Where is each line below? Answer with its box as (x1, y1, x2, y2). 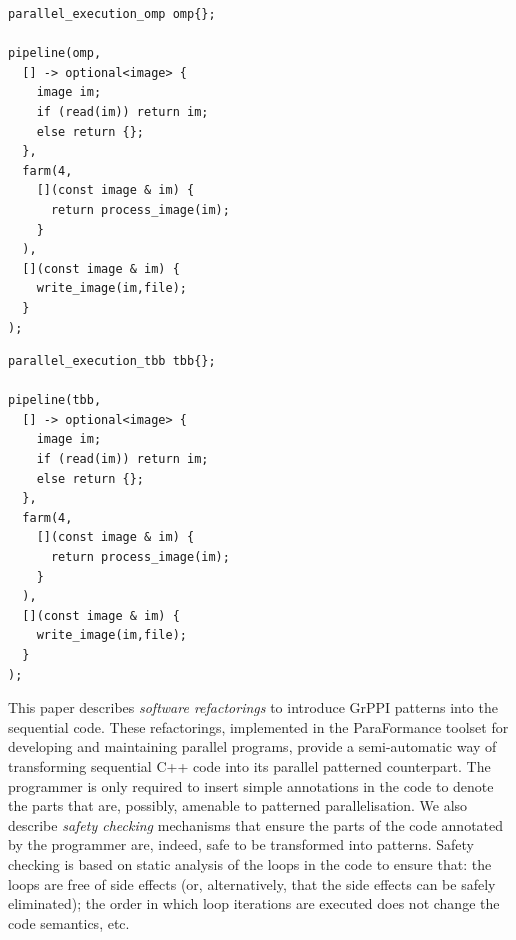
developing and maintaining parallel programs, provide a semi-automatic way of (8, 736, 497, 757)
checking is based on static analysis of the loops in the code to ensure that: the (8, 853, 492, 874)
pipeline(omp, (8, 46, 102, 61)
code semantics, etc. (8, 912, 130, 933)
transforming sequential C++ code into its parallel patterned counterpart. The (8, 755, 491, 776)
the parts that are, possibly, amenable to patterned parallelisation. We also (8, 795, 468, 816)
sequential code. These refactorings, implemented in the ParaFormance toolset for (8, 716, 509, 737)
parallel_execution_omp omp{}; (8, 7, 216, 21)
